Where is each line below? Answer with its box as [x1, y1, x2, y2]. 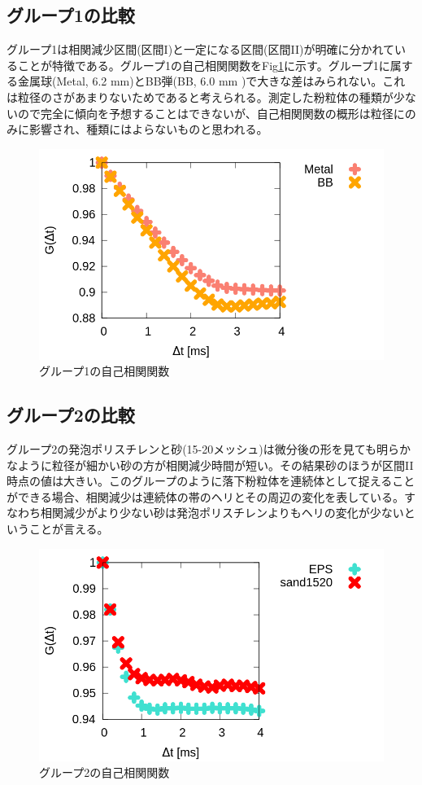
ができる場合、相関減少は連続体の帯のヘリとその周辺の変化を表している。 [7, 488, 404, 505]
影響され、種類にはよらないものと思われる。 [28, 121, 268, 138]
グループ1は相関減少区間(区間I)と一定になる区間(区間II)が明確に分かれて [7, 41, 395, 58]
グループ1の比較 [7, 2, 135, 28]
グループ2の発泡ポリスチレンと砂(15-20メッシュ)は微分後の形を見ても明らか [7, 441, 411, 458]
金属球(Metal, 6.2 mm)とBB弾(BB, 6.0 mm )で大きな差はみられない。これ [17, 72, 406, 90]
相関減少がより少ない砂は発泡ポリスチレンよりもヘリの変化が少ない [40, 504, 404, 521]
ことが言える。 [28, 520, 109, 537]
